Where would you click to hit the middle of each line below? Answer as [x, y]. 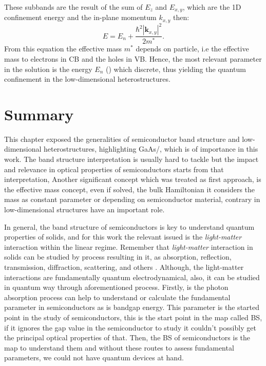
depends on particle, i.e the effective [192, 49]
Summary [39, 114]
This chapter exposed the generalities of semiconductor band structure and [122, 139]
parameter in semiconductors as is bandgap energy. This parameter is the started [132, 307]
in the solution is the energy [48, 69]
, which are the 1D [212, 7]
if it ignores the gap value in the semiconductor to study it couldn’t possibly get [130, 327]
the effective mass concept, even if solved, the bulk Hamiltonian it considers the [130, 189]
